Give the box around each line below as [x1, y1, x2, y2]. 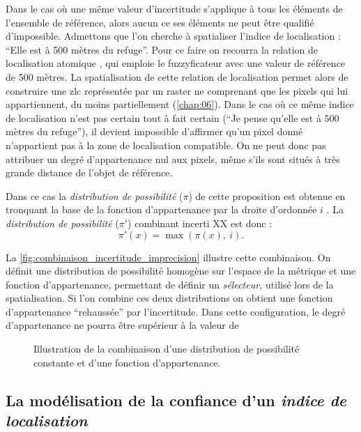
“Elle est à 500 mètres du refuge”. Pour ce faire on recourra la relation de [6, 42, 318, 56]
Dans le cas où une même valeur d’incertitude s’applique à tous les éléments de [6, 1, 343, 15]
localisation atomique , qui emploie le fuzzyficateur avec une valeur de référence [6, 56, 346, 70]
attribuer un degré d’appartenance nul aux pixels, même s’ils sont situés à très [6, 151, 340, 166]
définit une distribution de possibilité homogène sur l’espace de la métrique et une [6, 263, 356, 278]
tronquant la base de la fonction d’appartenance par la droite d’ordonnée [6, 202, 317, 217]
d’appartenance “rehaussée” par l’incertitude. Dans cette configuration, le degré [6, 304, 346, 318]
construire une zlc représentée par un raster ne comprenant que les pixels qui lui [6, 83, 348, 98]
